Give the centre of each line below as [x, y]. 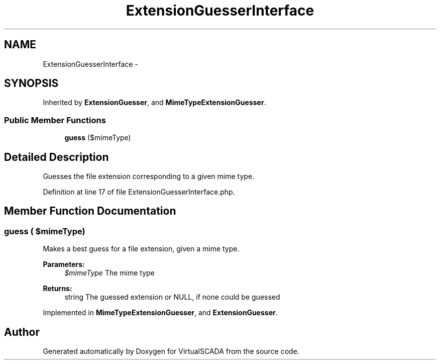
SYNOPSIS [31, 83]
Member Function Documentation [90, 211]
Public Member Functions [55, 120]
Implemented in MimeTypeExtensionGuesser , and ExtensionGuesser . [160, 313]
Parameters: [64, 264]
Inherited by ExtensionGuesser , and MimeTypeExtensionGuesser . [154, 103]
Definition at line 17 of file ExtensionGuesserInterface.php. [139, 192]
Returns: [58, 289]
